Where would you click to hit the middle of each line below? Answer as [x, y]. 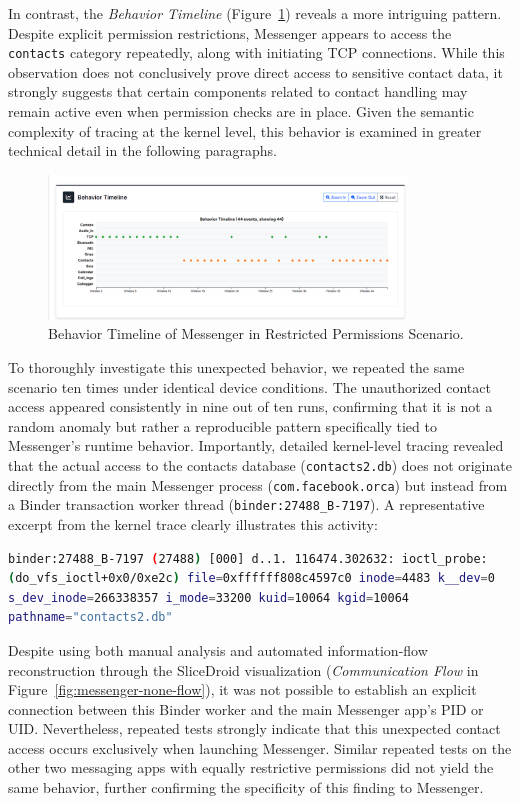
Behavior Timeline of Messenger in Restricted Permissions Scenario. [256, 333]
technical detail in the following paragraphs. [142, 150]
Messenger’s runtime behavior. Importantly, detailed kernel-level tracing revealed [256, 445]
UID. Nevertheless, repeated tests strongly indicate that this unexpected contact [254, 728]
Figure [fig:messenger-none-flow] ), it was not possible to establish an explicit [242, 689]
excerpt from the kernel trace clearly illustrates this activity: [193, 523]
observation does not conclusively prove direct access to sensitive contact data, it [255, 71]
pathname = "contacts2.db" [90, 617]
